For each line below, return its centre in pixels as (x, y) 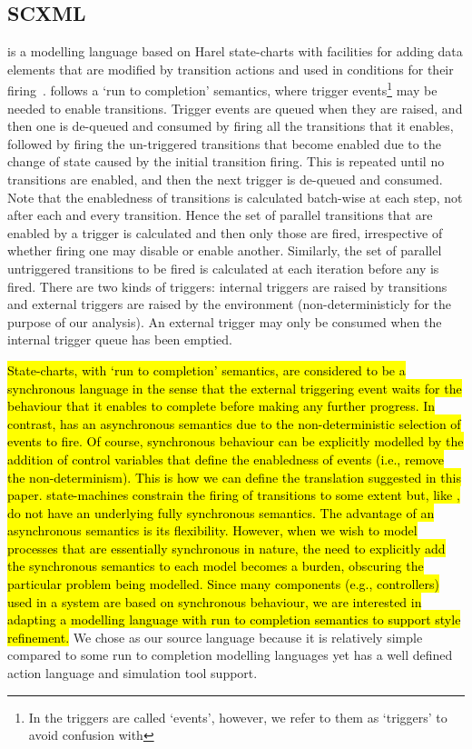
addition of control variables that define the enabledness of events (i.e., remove (226, 459)
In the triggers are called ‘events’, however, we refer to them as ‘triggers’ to (238, 717)
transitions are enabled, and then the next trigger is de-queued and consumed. (225, 180)
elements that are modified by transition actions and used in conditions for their (231, 69)
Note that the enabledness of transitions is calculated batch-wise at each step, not (235, 197)
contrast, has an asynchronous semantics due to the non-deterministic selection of (234, 423)
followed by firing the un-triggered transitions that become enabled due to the (224, 143)
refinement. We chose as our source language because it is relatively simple (215, 637)
